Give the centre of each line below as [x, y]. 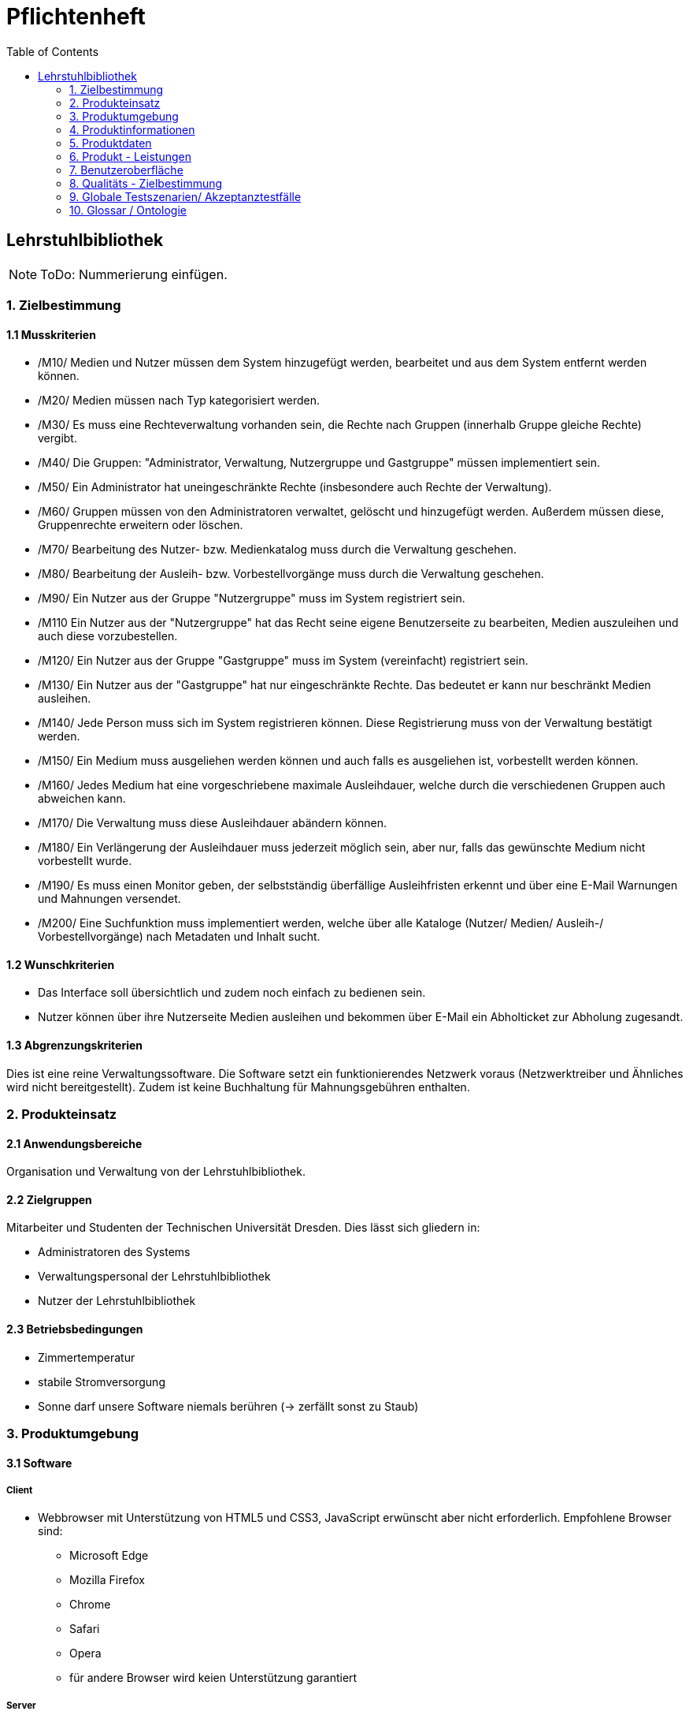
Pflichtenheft [76, 17]
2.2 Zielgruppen [49, 1199]
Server [21, 1705]
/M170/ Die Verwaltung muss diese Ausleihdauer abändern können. [212, 823]
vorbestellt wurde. [85, 861]
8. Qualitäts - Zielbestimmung [146, 183]
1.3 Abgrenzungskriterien [75, 1046]
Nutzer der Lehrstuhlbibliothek [117, 1301]
